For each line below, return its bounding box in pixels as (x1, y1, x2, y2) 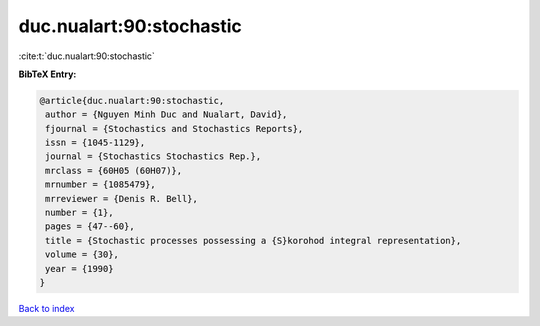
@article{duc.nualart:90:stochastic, (39, 95, 225, 106)
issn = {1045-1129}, (45, 137, 146, 149)
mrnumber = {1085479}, (45, 179, 157, 190)
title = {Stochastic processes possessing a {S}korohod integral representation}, (45, 235, 462, 246)
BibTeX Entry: (18, 68, 77, 80)
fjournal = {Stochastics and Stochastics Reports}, (45, 123, 304, 134)
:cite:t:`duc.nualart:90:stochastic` (18, 50, 155, 62)
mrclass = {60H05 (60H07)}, (45, 165, 183, 176)
